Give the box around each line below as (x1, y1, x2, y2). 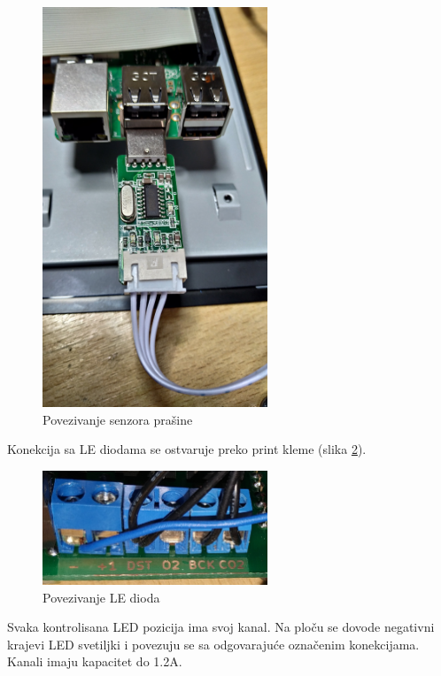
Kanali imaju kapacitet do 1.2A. (7, 652, 182, 671)
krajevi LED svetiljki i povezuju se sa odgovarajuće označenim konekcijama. (7, 634, 420, 653)
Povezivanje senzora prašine (43, 410, 193, 428)
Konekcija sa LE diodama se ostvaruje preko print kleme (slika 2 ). (7, 440, 367, 458)
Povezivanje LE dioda (43, 588, 160, 606)
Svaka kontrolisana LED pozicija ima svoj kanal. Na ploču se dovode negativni (7, 618, 435, 636)
